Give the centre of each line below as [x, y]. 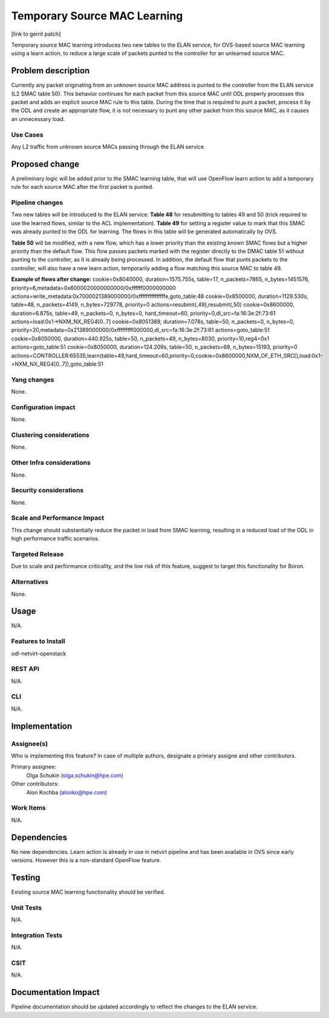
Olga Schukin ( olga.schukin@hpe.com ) [75, 775]
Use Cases [27, 134]
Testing [26, 877]
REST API [25, 669]
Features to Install [38, 641]
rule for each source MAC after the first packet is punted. [82, 187]
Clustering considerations [50, 435]
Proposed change [45, 164]
